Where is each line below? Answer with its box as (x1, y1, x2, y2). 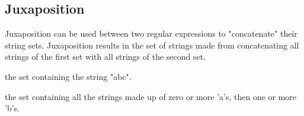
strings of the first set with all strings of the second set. (5, 50, 206, 63)
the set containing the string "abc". (5, 70, 132, 82)
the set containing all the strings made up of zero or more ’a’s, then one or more (5, 90, 297, 102)
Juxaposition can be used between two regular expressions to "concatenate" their (5, 27, 297, 40)
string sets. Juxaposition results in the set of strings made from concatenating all (5, 38, 299, 51)
